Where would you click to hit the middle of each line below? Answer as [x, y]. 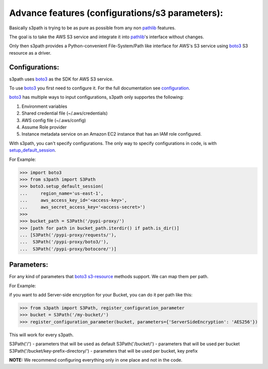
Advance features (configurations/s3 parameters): [116, 13]
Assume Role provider [44, 127]
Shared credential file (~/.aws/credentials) [65, 113]
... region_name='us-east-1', [62, 193]
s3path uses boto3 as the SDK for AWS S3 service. [61, 79]
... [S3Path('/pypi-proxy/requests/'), [68, 235]
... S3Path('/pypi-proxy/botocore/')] [68, 249]
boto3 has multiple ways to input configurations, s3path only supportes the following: [97, 97]
